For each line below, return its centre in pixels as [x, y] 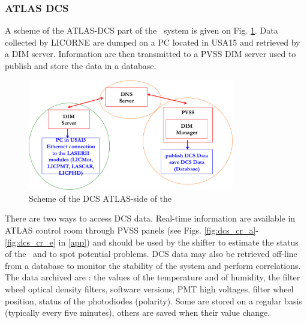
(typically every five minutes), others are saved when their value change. [138, 312]
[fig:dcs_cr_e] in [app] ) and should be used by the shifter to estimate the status [152, 242]
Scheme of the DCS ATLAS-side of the [100, 198]
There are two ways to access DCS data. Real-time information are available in [150, 218]
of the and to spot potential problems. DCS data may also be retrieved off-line [151, 254]
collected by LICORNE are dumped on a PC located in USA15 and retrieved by [153, 42]
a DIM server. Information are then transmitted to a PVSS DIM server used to [151, 54]
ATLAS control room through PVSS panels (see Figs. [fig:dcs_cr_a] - [132, 230]
